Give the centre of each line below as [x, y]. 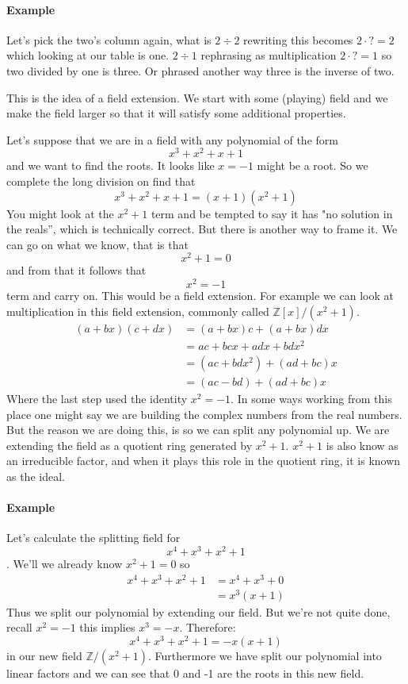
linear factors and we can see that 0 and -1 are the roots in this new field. [185, 673]
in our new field [44, 656]
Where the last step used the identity [97, 398]
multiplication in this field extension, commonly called [138, 311]
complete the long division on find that [101, 181]
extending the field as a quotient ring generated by [130, 445]
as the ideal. [36, 476]
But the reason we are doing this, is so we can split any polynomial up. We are [198, 430]
